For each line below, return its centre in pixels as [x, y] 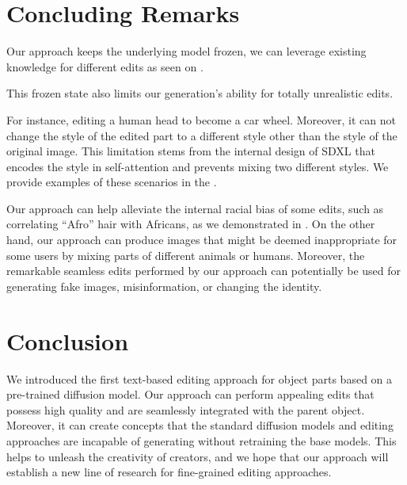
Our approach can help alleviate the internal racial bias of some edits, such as [195, 208]
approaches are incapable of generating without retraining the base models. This [202, 440]
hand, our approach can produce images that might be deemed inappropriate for [202, 240]
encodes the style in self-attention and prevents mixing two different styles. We [198, 166]
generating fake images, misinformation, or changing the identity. [164, 286]
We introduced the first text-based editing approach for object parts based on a [200, 378]
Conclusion [68, 340]
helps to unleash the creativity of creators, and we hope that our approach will [198, 456]
